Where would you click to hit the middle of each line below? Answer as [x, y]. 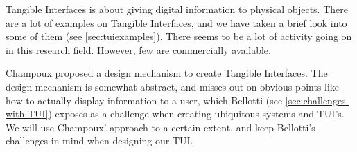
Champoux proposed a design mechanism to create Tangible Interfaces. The [167, 73]
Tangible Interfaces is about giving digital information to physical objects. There [177, 9]
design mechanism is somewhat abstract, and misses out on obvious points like [173, 86]
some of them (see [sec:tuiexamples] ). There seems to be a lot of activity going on [179, 36]
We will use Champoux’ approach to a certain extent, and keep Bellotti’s [160, 127]
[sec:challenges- [317, 100]
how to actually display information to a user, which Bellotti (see [144, 100]
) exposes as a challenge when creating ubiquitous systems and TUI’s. [196, 114]
